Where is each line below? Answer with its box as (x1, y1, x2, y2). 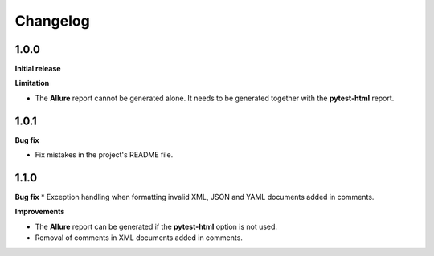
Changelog (14, 12, 90, 30)
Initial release (14, 64, 61, 74)
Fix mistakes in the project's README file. (35, 150, 174, 160)
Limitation (14, 79, 50, 88)
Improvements (14, 207, 65, 217)
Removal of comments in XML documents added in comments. (35, 233, 243, 242)
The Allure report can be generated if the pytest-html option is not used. (35, 221, 277, 231)
